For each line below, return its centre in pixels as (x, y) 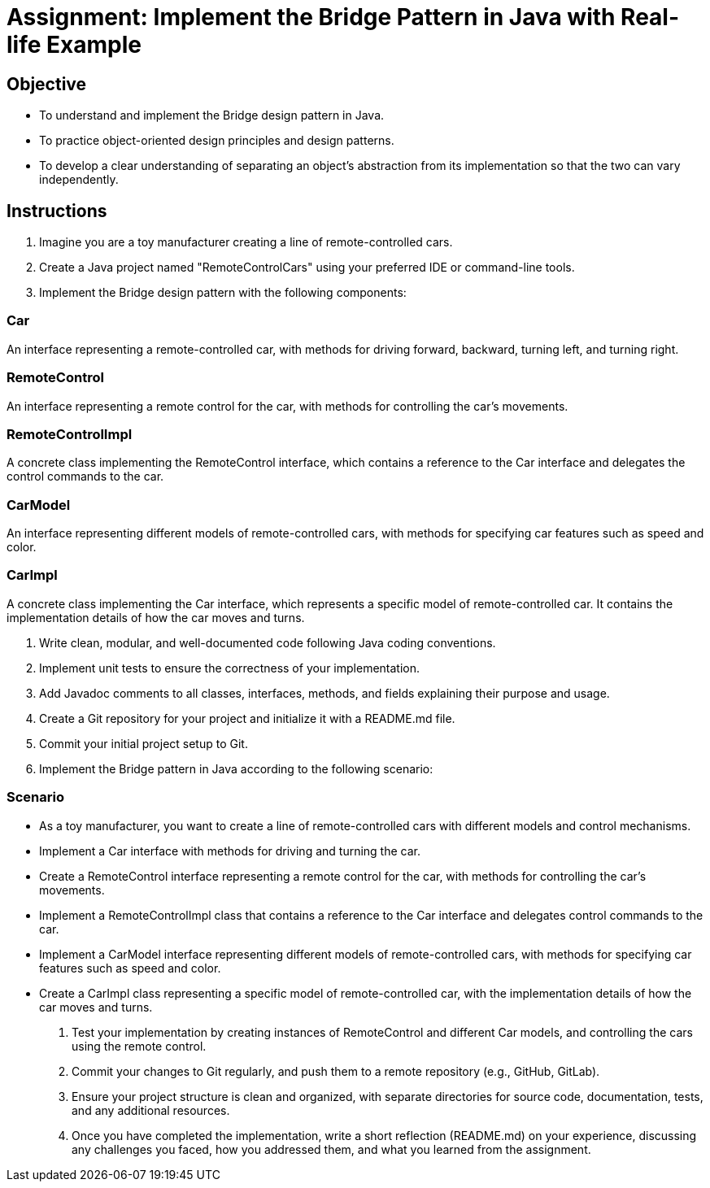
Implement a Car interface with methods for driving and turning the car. (230, 851)
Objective (47, 84)
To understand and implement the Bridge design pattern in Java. (212, 115)
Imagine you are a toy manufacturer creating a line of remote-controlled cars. (246, 242)
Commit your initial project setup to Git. (144, 743)
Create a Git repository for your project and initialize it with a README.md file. (247, 718)
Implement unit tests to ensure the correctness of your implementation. (230, 668)
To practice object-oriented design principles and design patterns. (217, 141)
